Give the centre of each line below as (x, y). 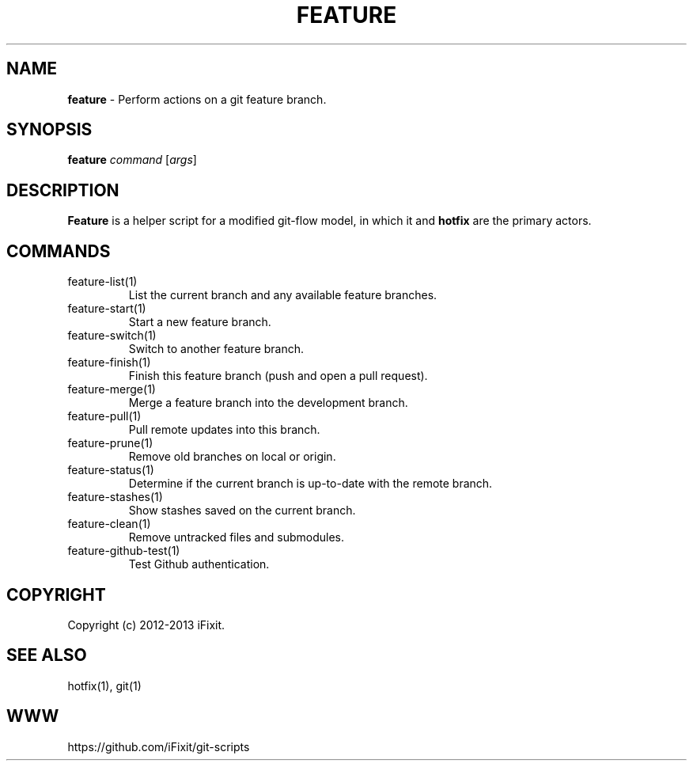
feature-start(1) (107, 309)
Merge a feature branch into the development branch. (268, 403)
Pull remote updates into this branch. (224, 430)
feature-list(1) (102, 282)
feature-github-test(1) (124, 551)
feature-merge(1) (112, 389)
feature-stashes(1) (115, 497)
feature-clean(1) (109, 524)
